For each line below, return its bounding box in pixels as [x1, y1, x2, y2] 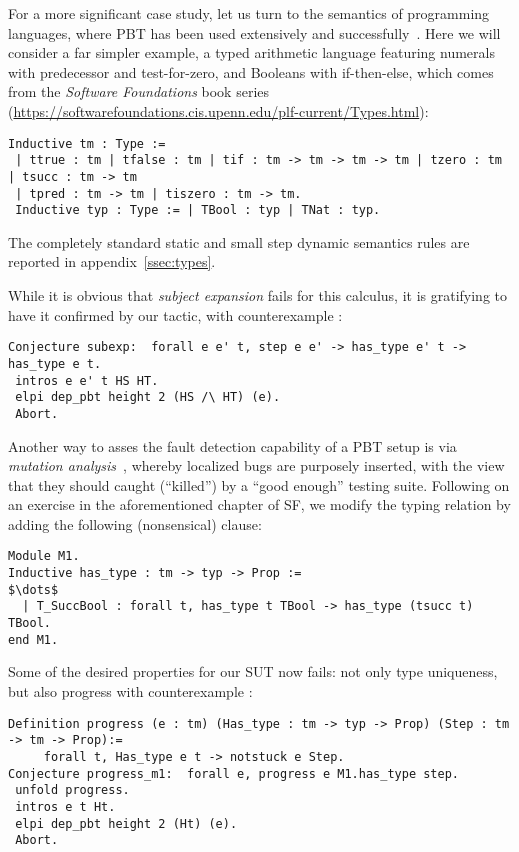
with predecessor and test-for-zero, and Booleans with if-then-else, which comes [8, 61, 494, 82]
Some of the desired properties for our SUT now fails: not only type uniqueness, [8, 661, 498, 682]
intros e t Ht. [15, 799, 116, 814]
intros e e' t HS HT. [15, 373, 159, 388]
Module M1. [8, 549, 80, 564]
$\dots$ [8, 582, 59, 597]
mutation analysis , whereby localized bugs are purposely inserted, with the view [8, 455, 505, 476]
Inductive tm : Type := [8, 136, 166, 151]
